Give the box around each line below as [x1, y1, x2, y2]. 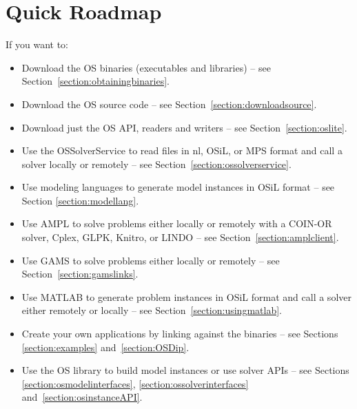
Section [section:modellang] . [21, 193, 139, 207]
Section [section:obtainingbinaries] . [21, 74, 170, 88]
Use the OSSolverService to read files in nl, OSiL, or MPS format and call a [21, 143, 343, 158]
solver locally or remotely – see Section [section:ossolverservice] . [21, 156, 292, 171]
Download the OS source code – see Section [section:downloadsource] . [21, 96, 317, 111]
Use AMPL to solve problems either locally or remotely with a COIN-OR [21, 216, 332, 231]
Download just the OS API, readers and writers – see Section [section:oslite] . [21, 120, 347, 134]
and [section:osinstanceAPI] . [21, 390, 143, 404]
